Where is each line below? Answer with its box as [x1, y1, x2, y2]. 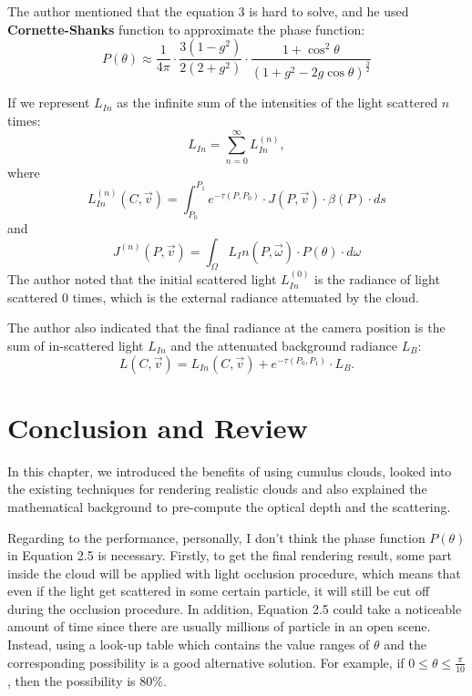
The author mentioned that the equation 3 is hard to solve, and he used [7, 2, 409, 20]
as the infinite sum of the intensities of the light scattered [117, 93, 438, 112]
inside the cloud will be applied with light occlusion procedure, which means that [7, 563, 461, 582]
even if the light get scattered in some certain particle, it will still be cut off [7, 581, 430, 600]
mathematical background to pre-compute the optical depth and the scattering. [7, 496, 451, 516]
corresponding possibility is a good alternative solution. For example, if [7, 652, 405, 671]
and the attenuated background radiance [170, 336, 397, 355]
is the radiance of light [314, 270, 440, 289]
